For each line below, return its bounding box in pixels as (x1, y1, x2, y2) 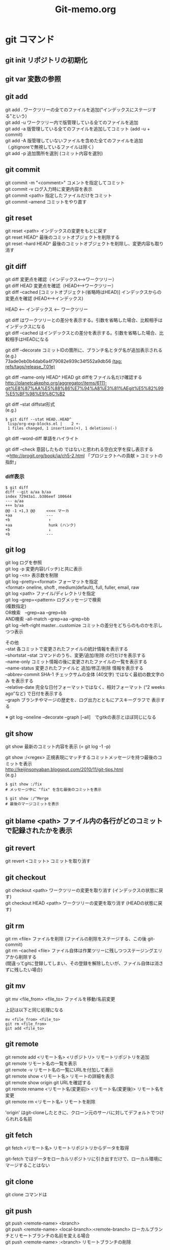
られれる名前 (5, 1116, 32, 1122)
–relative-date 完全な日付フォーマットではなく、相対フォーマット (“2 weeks (5, 684, 165, 690)
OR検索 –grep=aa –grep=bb (5, 610, 67, 616)
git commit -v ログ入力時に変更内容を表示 (5, 186, 93, 192)
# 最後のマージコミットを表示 (5, 802, 60, 807)
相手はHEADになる (9, 336, 49, 342)
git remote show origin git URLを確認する (5, 1079, 92, 1085)
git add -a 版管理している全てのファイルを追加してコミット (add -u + (5, 126, 150, 132)
